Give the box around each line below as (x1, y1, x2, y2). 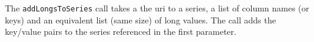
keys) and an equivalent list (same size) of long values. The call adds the (5, 13, 276, 26)
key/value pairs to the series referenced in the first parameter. (5, 25, 236, 38)
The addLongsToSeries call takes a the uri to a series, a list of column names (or (5, 2, 310, 14)
